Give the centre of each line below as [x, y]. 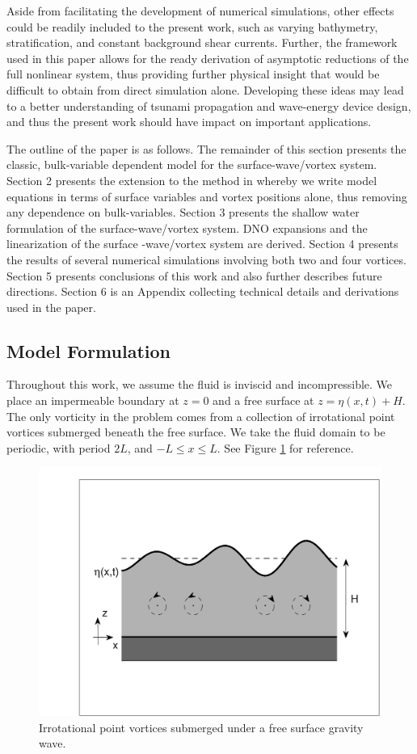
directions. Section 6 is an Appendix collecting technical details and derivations [203, 291]
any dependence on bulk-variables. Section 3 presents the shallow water [183, 212]
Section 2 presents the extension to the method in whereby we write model [192, 180]
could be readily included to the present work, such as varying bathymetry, [192, 26]
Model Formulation [89, 350]
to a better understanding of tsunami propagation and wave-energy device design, [209, 105]
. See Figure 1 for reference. [285, 447]
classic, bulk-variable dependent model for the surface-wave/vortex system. [192, 164]
